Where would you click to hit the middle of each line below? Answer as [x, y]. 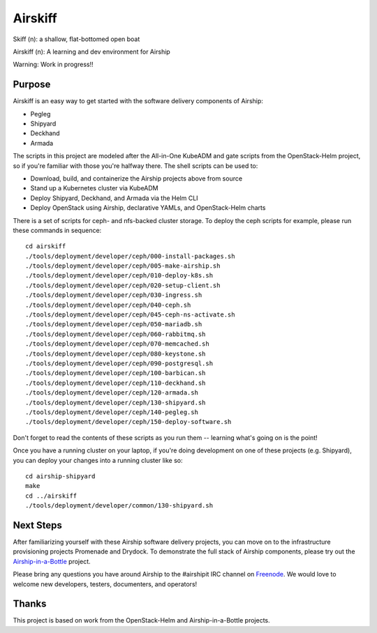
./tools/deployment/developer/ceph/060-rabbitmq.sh [116, 334]
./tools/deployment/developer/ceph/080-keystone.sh [116, 353]
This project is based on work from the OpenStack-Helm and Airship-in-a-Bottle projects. [141, 620]
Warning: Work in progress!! [53, 64]
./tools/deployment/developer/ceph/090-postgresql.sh [119, 364]
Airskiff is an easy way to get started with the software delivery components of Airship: [138, 101]
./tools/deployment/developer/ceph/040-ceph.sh [108, 305]
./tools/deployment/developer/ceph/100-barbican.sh [116, 373]
